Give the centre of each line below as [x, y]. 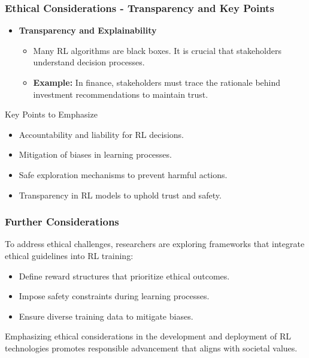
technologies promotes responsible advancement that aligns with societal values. [151, 348]
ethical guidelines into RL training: [69, 255]
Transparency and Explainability [88, 30]
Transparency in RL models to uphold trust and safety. [120, 195]
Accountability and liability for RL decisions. [101, 134]
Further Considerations [62, 222]
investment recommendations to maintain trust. [121, 94]
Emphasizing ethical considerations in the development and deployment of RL [148, 336]
